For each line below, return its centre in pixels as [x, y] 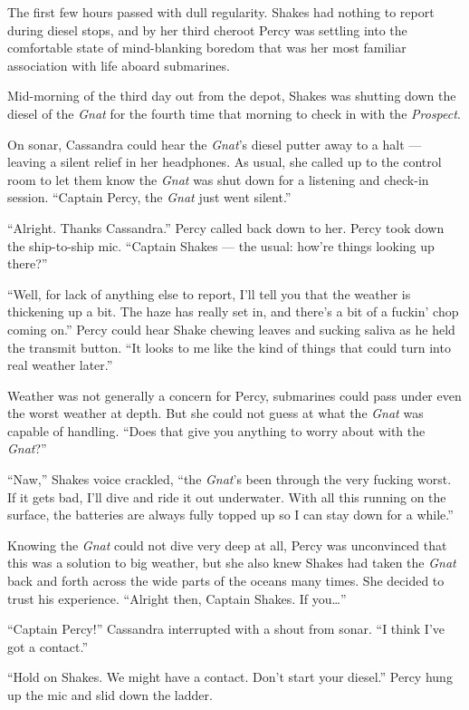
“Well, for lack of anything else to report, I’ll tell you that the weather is [209, 293]
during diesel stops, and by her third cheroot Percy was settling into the [207, 29]
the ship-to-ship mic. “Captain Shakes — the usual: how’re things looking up [221, 245]
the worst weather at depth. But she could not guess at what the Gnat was [215, 413]
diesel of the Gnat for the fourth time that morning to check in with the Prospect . [234, 113]
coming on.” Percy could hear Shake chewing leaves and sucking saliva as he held [231, 329]
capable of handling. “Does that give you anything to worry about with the [216, 430]
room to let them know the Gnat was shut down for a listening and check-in [218, 179]
